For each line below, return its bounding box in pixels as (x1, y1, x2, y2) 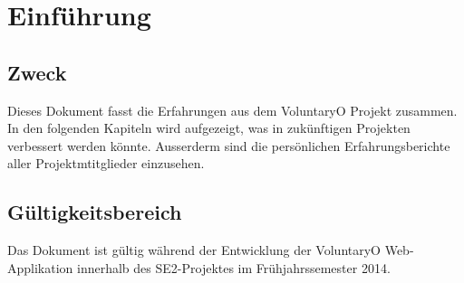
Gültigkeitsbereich (7, 198, 182, 226)
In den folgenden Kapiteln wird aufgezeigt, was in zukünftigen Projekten (7, 118, 411, 137)
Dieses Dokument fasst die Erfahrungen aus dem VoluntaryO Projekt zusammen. (7, 100, 458, 119)
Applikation (7, 258, 73, 277)
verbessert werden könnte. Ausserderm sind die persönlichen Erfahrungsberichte (7, 136, 450, 155)
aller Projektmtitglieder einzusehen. (7, 154, 205, 173)
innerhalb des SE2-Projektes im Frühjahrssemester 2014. (77, 258, 391, 277)
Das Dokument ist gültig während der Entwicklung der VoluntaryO (7, 241, 381, 259)
